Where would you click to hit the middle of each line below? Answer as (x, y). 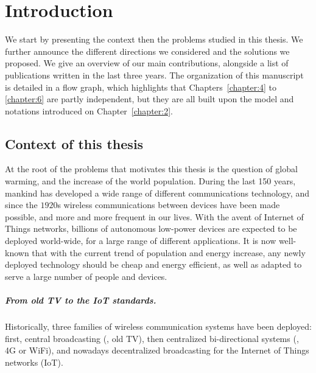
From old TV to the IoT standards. (81, 300)
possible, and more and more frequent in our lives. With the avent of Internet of (154, 216)
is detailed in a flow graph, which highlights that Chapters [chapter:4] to (141, 87)
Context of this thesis (74, 143)
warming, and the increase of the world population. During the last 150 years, (150, 181)
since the (21, 205)
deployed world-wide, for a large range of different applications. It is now (141, 241)
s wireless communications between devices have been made (169, 205)
